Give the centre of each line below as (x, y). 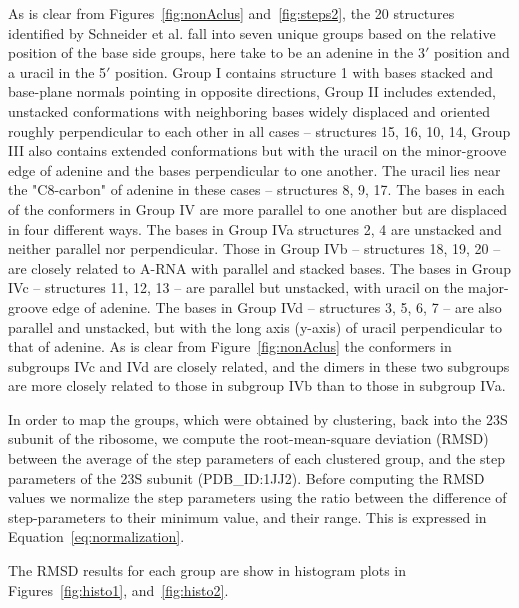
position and (471, 52)
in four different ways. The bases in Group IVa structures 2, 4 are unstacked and (255, 228)
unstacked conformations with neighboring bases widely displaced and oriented (249, 110)
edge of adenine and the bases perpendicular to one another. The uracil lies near (254, 169)
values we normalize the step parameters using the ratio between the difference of (257, 497)
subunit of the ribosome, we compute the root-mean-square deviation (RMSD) (248, 438)
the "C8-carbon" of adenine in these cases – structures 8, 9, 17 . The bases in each (256, 189)
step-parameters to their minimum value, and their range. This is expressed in (247, 516)
